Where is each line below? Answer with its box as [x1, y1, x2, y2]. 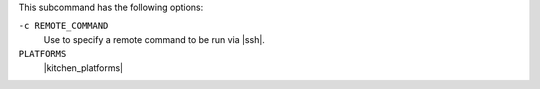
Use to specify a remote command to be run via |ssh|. [43, 33, 265, 45]
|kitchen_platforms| [43, 61, 124, 74]
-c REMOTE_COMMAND [18, 20, 109, 32]
